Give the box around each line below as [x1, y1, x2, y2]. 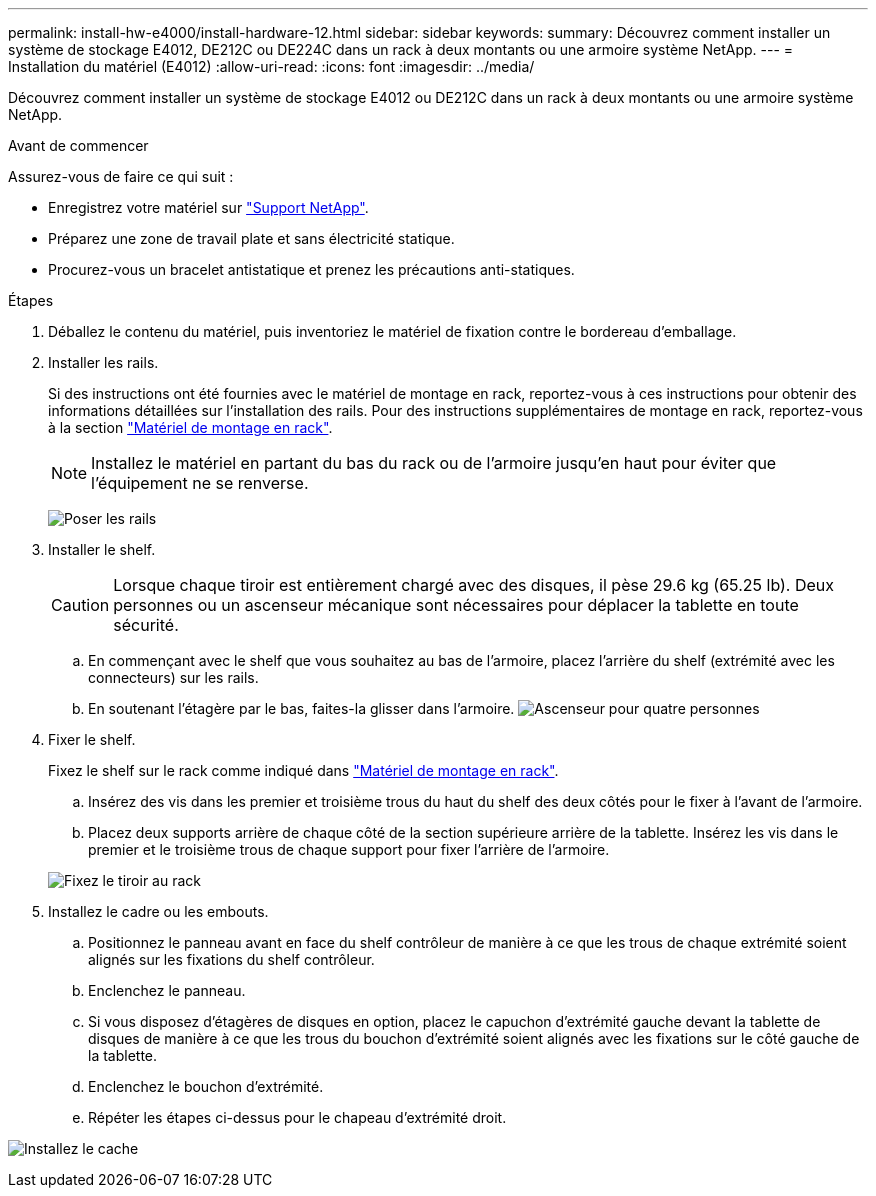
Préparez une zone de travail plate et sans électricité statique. [48, 230, 455, 247]
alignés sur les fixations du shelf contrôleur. [88, 951, 375, 968]
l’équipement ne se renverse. [91, 473, 309, 493]
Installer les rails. [48, 354, 159, 371]
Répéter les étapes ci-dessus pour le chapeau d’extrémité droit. [88, 1109, 507, 1126]
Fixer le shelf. [48, 731, 136, 748]
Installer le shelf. [48, 541, 156, 558]
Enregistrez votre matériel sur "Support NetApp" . [48, 199, 369, 216]
